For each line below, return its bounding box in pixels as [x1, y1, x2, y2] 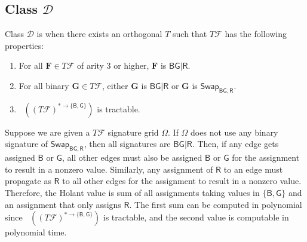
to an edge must [223, 163, 283, 175]
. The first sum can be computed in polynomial [129, 198, 302, 210]
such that [173, 27, 207, 40]
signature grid [108, 125, 159, 138]
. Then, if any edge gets [192, 137, 279, 150]
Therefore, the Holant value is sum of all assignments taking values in [5, 186, 260, 198]
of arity [77, 59, 104, 72]
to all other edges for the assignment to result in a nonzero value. [62, 174, 302, 187]
